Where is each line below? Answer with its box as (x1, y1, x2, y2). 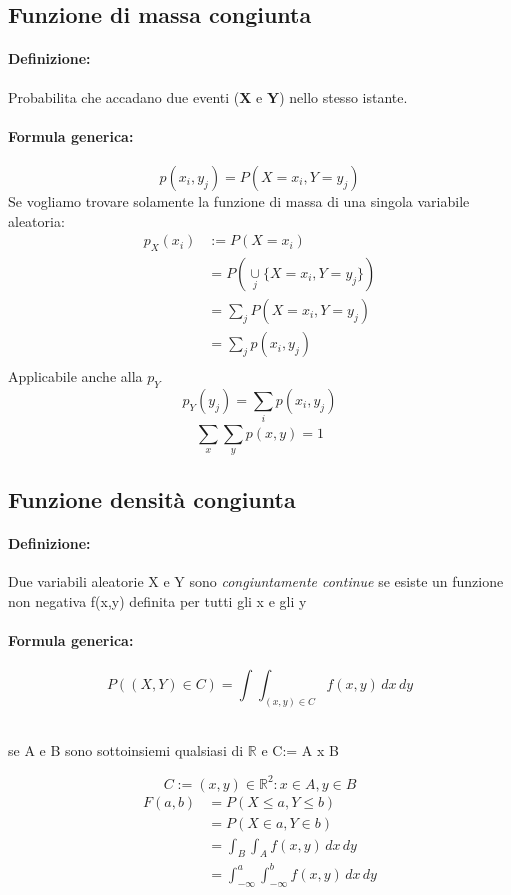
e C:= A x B (261, 740, 339, 761)
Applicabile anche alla (8, 366, 143, 387)
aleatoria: (8, 210, 65, 231)
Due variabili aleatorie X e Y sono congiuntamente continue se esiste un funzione (8, 571, 504, 591)
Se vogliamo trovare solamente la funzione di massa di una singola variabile (8, 190, 470, 211)
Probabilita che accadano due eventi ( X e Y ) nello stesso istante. (8, 86, 408, 107)
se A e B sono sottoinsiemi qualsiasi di (8, 740, 244, 761)
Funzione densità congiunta (8, 483, 296, 514)
